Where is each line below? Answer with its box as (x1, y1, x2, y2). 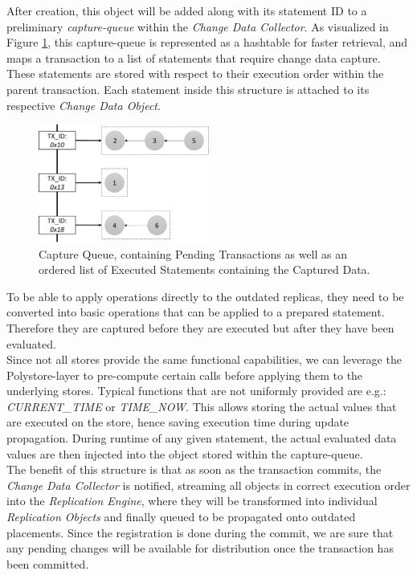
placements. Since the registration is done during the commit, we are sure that (6, 524, 394, 540)
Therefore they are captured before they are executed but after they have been (6, 319, 395, 336)
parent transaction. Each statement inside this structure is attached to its (6, 80, 370, 97)
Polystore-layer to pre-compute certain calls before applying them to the (6, 366, 363, 383)
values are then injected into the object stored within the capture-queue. (6, 445, 363, 462)
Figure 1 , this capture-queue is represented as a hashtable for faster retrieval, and (6, 34, 408, 51)
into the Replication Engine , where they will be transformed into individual (6, 492, 378, 509)
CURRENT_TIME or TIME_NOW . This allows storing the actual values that (6, 398, 397, 414)
